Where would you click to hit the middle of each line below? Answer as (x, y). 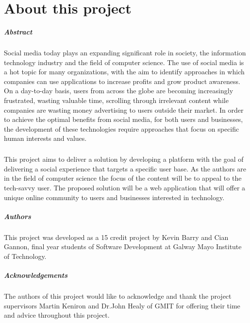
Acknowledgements (36, 275)
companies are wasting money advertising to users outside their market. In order (124, 110)
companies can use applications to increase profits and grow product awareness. (122, 81)
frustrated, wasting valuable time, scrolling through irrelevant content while (116, 100)
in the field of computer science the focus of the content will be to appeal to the (123, 178)
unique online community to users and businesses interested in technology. (114, 197)
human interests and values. (45, 138)
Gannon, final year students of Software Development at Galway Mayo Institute (123, 246)
